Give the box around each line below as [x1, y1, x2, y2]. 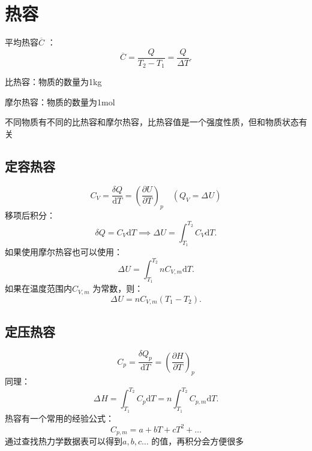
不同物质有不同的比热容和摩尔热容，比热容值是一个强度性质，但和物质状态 [5, 116, 299, 128]
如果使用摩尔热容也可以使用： [5, 245, 122, 258]
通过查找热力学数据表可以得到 [5, 435, 122, 447]
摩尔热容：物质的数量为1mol [5, 95, 115, 108]
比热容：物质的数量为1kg [5, 75, 102, 88]
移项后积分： [5, 208, 55, 221]
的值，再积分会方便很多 [151, 435, 244, 447]
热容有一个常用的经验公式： [5, 411, 114, 424]
